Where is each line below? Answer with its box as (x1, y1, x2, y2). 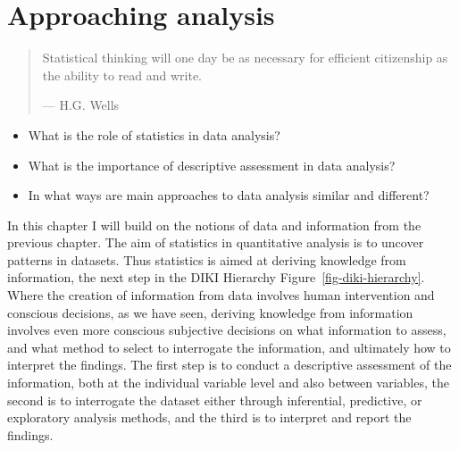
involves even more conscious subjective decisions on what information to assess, (7, 321, 446, 339)
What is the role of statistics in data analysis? (28, 125, 280, 144)
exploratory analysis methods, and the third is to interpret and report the (7, 408, 412, 427)
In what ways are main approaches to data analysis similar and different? (28, 186, 430, 204)
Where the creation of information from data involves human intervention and (7, 286, 435, 304)
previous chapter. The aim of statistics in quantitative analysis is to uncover (7, 233, 424, 252)
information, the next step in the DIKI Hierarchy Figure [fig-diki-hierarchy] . (7, 268, 425, 287)
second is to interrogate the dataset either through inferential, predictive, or (7, 390, 422, 409)
